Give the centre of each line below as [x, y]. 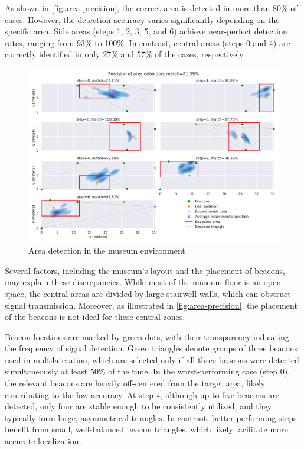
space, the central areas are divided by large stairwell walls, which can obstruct [148, 293]
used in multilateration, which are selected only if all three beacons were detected [152, 359]
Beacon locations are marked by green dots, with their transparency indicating [147, 336]
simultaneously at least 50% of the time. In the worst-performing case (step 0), [148, 371]
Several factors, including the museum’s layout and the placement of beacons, [145, 270]
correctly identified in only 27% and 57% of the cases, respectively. [125, 54]
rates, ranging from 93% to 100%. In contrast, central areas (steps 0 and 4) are [148, 42]
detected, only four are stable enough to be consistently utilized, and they [138, 406]
